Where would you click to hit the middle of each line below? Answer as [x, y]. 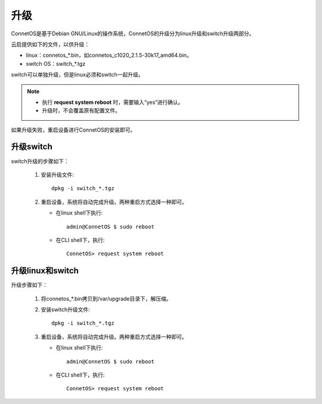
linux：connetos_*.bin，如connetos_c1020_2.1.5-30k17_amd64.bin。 [109, 55]
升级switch [32, 147]
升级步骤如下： [29, 285]
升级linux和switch [45, 271]
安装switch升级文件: [65, 310]
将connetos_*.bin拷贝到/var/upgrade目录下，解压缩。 [106, 298]
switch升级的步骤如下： [40, 161]
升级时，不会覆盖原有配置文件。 [81, 111]
